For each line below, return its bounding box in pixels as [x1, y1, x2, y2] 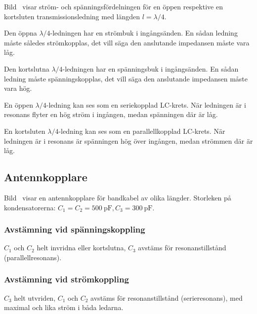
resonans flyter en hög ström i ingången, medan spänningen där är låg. [4, 109, 218, 119]
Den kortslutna [4, 63, 49, 74]
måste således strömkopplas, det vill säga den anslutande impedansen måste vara [4, 37, 250, 47]
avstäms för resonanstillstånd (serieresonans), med [90, 292, 243, 303]
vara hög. [4, 83, 32, 93]
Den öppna [4, 28, 37, 38]
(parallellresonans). [4, 252, 62, 262]
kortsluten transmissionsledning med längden [4, 11, 140, 21]
